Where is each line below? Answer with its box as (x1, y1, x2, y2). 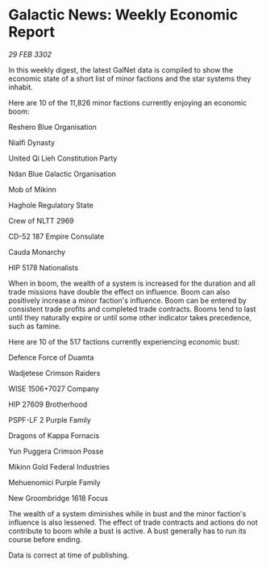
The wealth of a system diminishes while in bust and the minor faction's (8, 508, 247, 518)
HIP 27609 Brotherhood (8, 399, 88, 409)
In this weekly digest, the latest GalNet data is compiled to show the (8, 65, 234, 74)
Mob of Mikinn (8, 184, 56, 194)
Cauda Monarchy (8, 247, 66, 257)
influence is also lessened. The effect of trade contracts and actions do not (8, 517, 258, 527)
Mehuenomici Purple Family (8, 478, 101, 487)
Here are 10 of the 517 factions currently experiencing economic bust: (8, 336, 240, 346)
